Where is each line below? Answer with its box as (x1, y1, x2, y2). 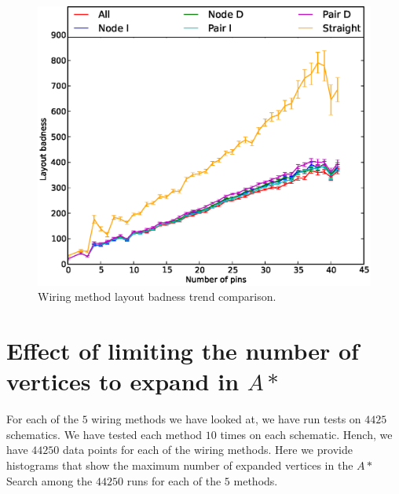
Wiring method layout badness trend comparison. (38, 288, 276, 305)
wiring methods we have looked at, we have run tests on (91, 411, 361, 427)
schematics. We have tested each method (6, 426, 203, 442)
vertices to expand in (6, 365, 240, 397)
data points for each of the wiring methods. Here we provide (62, 441, 353, 458)
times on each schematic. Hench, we (220, 426, 393, 442)
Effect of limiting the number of (6, 335, 359, 367)
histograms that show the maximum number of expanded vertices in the (6, 456, 353, 473)
